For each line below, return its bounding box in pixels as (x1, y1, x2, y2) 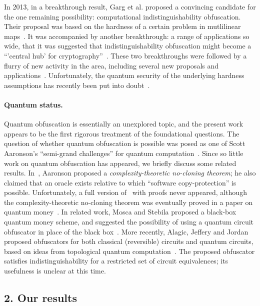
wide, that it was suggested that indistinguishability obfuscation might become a (4, 40, 251, 51)
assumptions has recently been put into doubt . (4, 79, 150, 90)
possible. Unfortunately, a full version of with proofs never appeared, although (4, 187, 247, 197)
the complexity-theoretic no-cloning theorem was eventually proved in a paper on (4, 196, 253, 207)
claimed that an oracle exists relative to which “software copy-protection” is (4, 177, 236, 187)
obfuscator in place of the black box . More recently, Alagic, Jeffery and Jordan (4, 226, 248, 236)
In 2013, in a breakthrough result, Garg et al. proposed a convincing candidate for (4, 1, 256, 11)
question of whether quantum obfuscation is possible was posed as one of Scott (4, 138, 245, 148)
